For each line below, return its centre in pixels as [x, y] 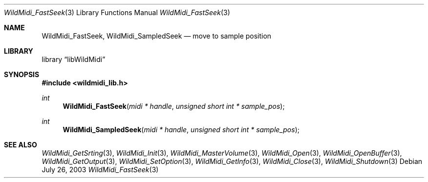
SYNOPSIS [22, 74]
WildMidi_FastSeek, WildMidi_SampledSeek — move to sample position [157, 36]
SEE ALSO [21, 145]
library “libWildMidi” [74, 59]
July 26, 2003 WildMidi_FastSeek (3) [100, 170]
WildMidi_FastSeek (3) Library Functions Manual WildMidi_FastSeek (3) [117, 12]
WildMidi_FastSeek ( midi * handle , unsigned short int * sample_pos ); [174, 106]
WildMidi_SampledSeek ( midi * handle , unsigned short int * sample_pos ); [181, 130]
